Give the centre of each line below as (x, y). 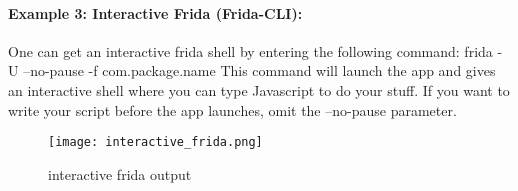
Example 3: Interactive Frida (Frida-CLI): (155, 12)
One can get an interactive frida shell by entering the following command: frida (250, 50)
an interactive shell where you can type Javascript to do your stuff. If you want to (259, 89)
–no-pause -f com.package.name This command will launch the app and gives (259, 70)
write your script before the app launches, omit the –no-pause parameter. (232, 109)
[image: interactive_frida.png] (155, 142)
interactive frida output (120, 173)
